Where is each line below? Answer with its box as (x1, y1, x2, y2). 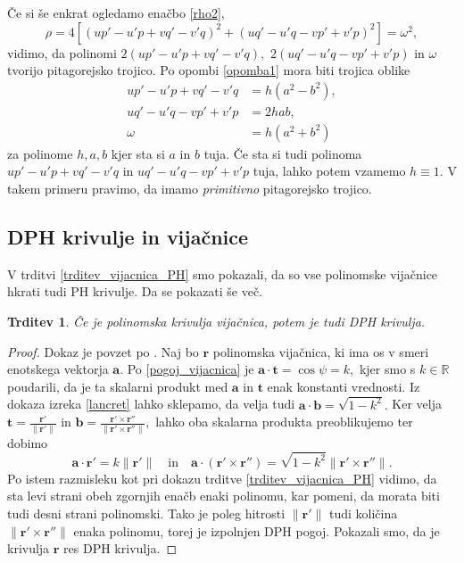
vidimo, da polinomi (7, 43, 117, 62)
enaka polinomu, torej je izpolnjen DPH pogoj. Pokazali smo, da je (73, 521, 440, 540)
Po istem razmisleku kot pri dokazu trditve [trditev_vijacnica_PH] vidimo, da (7, 468, 437, 487)
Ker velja (392, 394, 442, 413)
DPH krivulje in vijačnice (7, 223, 249, 251)
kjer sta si (111, 144, 165, 162)
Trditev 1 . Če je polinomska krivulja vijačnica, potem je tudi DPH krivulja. (7, 312, 426, 331)
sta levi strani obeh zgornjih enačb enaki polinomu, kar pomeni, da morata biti (7, 486, 440, 505)
